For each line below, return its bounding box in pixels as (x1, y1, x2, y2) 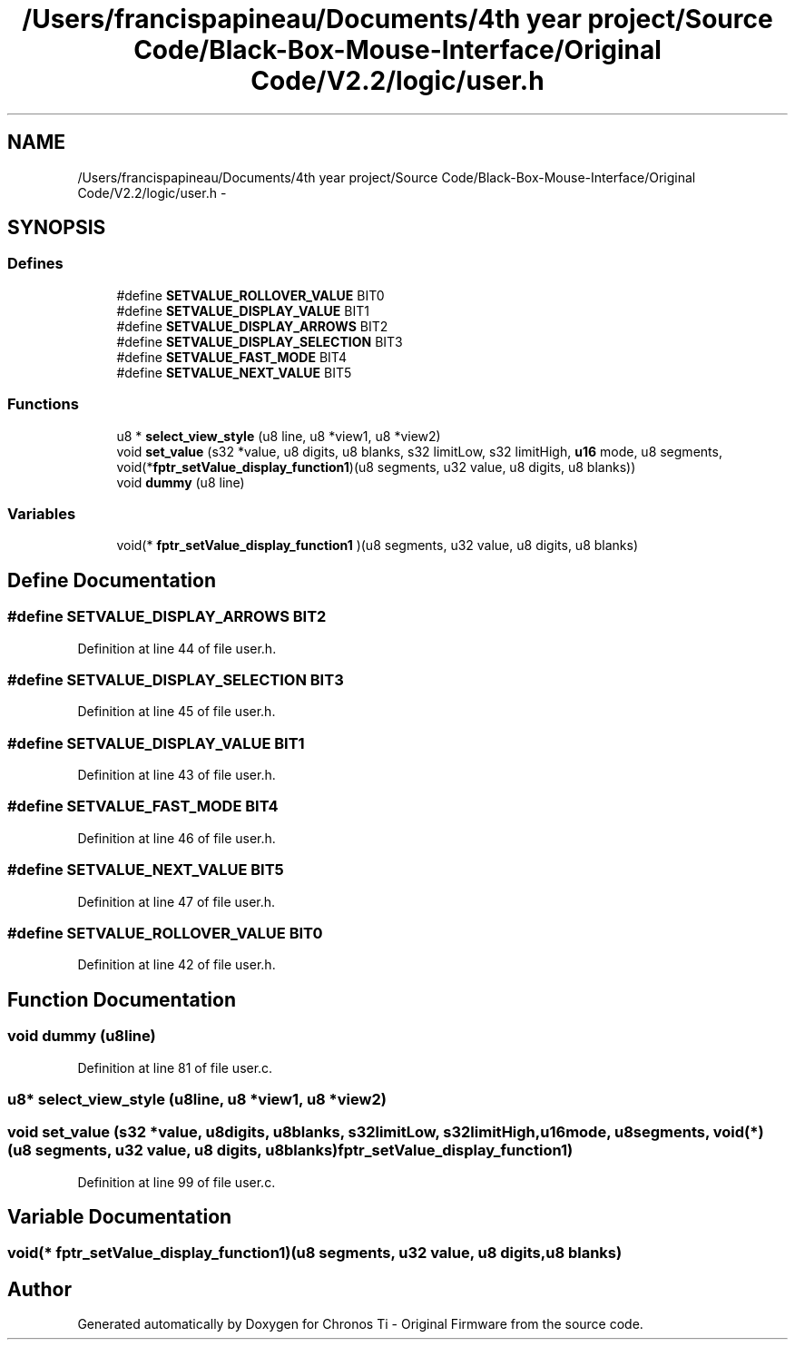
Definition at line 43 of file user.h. (77, 767, 276, 783)
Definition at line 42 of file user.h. (77, 957, 276, 973)
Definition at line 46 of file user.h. (77, 830, 276, 846)
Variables (7, 504, 76, 523)
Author (7, 1277, 72, 1301)
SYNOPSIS (7, 216, 106, 240)
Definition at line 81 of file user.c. (77, 1059, 273, 1076)
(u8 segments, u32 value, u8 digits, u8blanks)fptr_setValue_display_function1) (7, 1141, 574, 1160)
